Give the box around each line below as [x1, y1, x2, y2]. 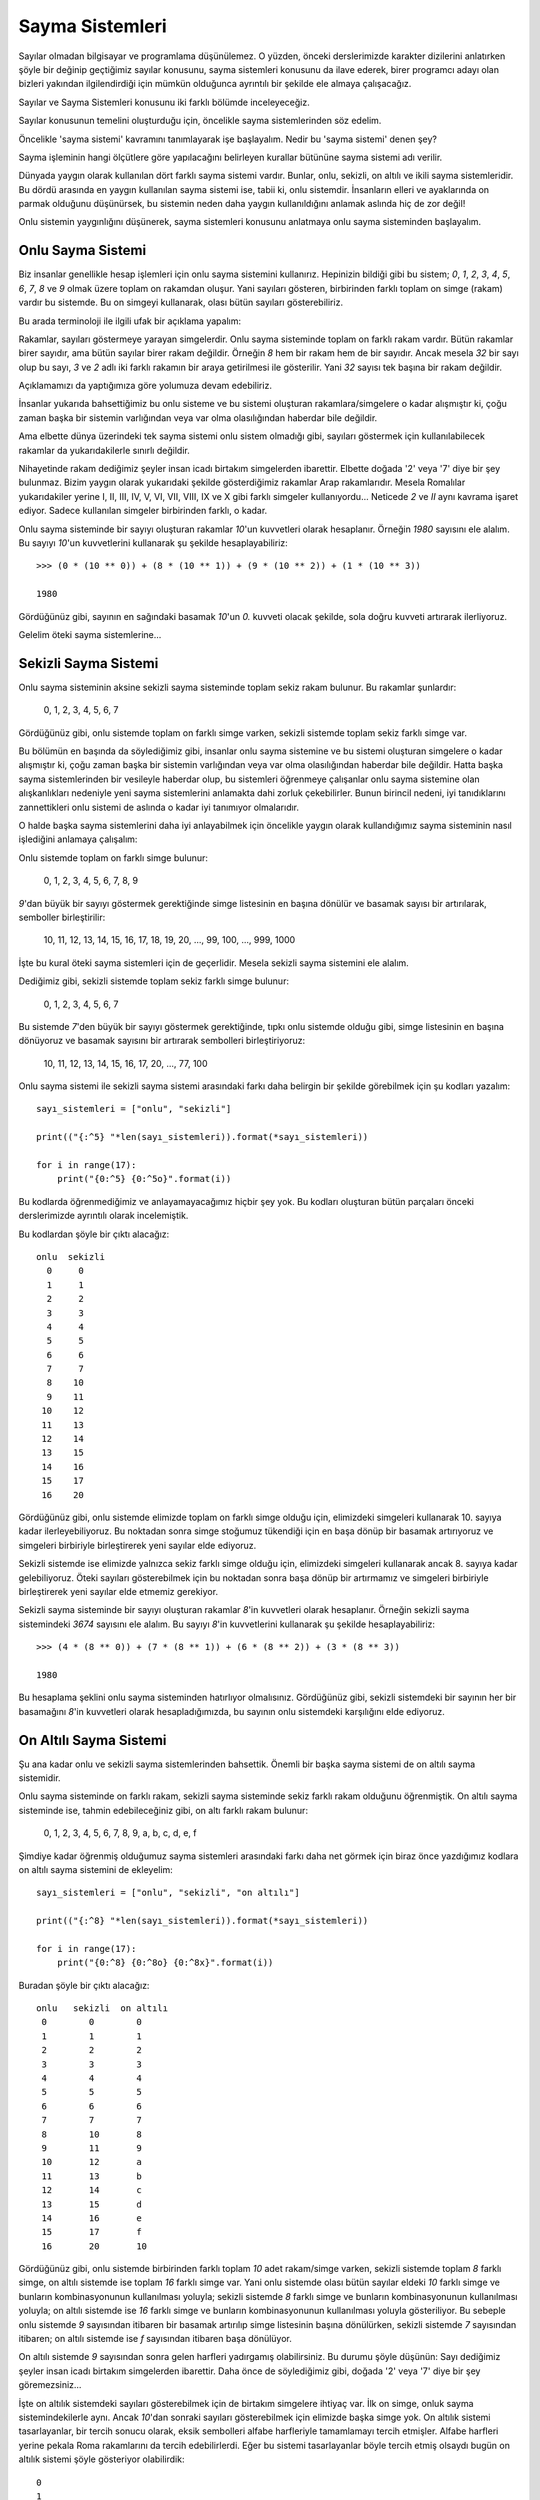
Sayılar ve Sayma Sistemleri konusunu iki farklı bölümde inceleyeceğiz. [18, 96, 310, 108]
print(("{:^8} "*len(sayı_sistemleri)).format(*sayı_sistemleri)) [36, 1915, 369, 1927]
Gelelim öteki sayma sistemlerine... [18, 628, 162, 640]
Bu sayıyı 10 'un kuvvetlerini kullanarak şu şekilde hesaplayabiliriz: [18, 537, 289, 549]
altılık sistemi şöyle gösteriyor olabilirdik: [18, 2453, 185, 2465]
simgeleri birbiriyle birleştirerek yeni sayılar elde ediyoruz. [18, 1539, 257, 1551]
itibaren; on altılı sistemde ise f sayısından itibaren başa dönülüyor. [18, 2333, 292, 2345]
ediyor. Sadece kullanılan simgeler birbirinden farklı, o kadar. [18, 505, 268, 517]
